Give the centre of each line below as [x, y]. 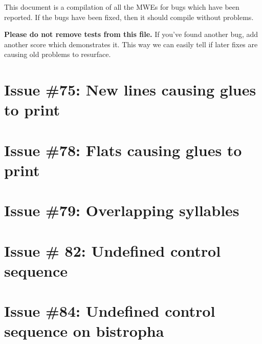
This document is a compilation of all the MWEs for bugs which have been [122, 7]
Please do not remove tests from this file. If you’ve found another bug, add [131, 34]
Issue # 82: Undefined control [113, 250]
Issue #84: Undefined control [110, 311]
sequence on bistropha [84, 331]
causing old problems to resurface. [58, 54]
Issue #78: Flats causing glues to [123, 150]
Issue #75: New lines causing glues [130, 90]
